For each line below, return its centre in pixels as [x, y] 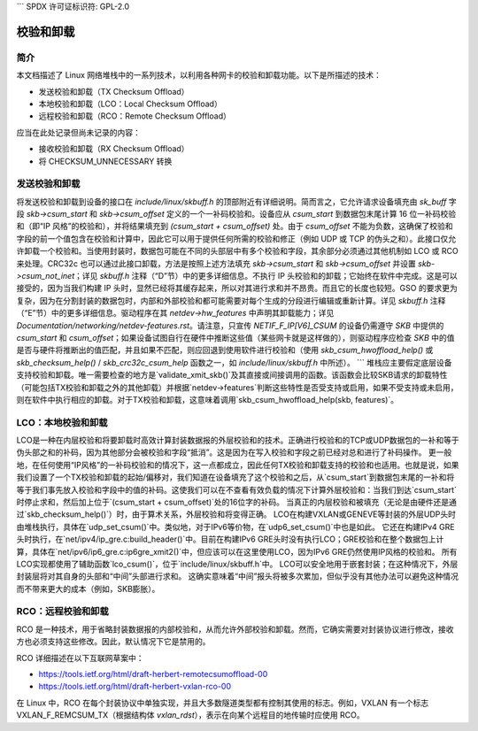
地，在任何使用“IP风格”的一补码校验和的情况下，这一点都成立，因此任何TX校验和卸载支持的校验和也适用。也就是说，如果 [238, 465]
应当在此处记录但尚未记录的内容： [78, 132]
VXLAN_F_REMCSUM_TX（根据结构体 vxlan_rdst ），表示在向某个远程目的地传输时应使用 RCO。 [190, 715]
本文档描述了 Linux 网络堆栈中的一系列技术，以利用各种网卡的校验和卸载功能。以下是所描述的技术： [199, 75]
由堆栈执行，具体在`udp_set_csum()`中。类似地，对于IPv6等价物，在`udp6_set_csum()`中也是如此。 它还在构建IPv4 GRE [235, 527]
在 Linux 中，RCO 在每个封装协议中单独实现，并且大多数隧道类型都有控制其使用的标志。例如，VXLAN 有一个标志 [223, 703]
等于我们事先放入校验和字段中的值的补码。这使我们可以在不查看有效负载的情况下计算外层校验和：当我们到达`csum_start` [237, 489]
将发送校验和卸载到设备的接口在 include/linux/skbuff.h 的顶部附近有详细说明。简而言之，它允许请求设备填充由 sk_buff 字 [236, 201]
